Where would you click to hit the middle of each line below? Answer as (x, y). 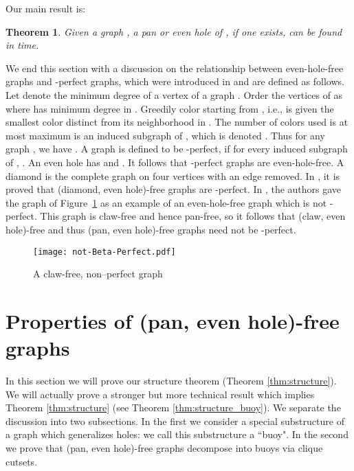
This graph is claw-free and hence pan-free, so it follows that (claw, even (193, 216)
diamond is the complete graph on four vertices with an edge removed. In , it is (173, 175)
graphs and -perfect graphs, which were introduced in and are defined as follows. (175, 81)
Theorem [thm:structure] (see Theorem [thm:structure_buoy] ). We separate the (173, 407)
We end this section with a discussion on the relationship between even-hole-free (175, 68)
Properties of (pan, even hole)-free (173, 320)
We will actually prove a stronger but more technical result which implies (160, 394)
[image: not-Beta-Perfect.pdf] (104, 252)
